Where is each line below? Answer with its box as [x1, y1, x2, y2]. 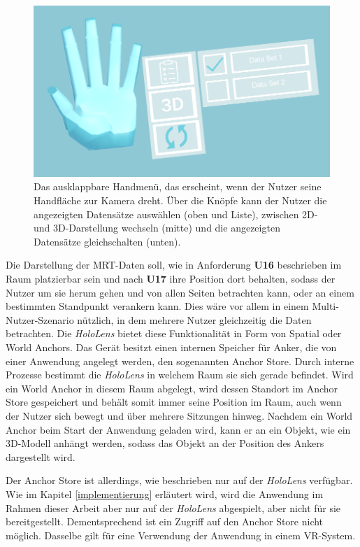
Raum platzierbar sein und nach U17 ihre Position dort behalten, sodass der [6, 271, 336, 286]
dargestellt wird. [6, 449, 75, 464]
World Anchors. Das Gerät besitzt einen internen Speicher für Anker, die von [6, 340, 337, 354]
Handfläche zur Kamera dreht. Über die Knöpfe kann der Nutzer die [34, 193, 327, 208]
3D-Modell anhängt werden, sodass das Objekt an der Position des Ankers [6, 436, 324, 450]
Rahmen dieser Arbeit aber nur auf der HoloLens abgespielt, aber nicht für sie [6, 500, 341, 515]
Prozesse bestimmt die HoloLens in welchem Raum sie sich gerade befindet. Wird [6, 367, 354, 382]
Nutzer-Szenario [6, 312, 74, 327]
